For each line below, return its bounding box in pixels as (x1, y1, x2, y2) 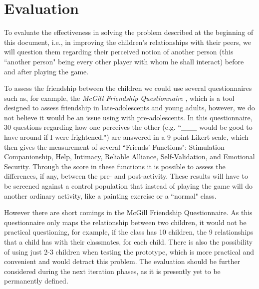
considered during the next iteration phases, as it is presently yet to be (4, 266, 221, 276)
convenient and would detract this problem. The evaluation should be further (4, 256, 241, 267)
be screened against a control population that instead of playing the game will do (4, 181, 253, 191)
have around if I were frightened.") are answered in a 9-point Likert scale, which (4, 132, 249, 142)
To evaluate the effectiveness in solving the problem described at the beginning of (4, 27, 254, 37)
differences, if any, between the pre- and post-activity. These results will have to (4, 171, 248, 181)
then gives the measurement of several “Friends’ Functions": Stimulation (4, 141, 225, 152)
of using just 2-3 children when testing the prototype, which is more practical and (4, 246, 254, 257)
